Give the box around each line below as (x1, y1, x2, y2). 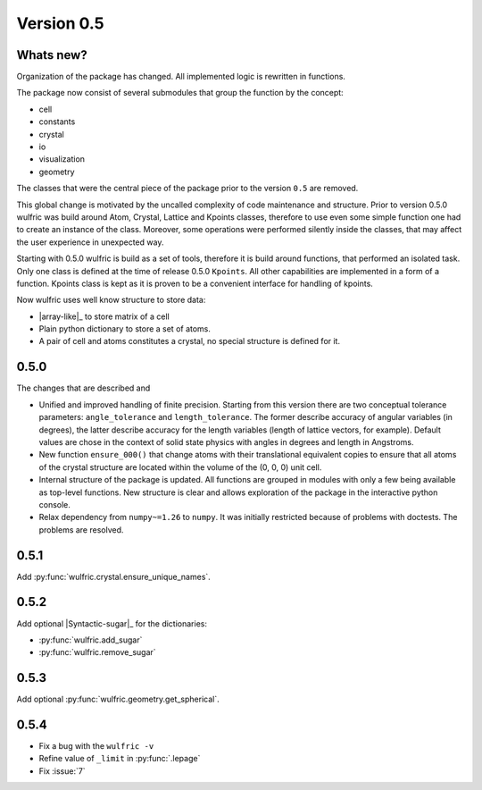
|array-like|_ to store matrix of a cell (38, 311, 170, 322)
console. (38, 499, 71, 509)
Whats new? (16, 47, 88, 63)
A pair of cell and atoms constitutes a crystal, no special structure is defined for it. (38, 336, 341, 347)
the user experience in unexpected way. (16, 237, 164, 248)
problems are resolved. (38, 524, 124, 535)
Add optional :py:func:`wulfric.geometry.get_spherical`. (16, 693, 220, 705)
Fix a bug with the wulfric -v (38, 741, 154, 752)
